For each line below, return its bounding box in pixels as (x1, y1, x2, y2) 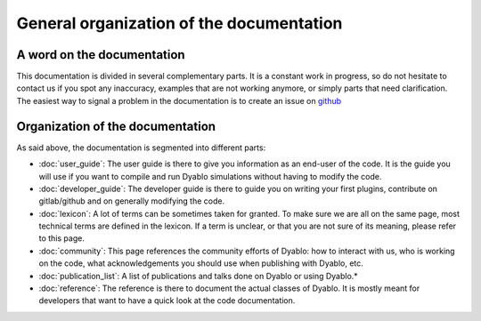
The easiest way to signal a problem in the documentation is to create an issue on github (16, 95, 342, 106)
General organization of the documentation (16, 13, 343, 33)
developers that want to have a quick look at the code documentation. (38, 295, 296, 306)
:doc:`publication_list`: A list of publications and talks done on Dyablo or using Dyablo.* (38, 270, 358, 281)
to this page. (38, 233, 85, 244)
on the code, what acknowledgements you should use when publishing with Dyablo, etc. (38, 258, 364, 269)
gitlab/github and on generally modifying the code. (38, 196, 225, 206)
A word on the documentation (16, 47, 186, 62)
